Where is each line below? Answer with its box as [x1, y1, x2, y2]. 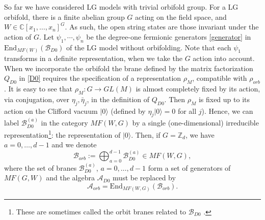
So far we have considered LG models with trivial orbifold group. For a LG [4, 2, 238, 12]
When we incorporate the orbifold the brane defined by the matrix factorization [4, 62, 253, 73]
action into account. [193, 53, 255, 64]
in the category [41, 117, 88, 128]
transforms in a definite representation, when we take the [4, 53, 182, 64]
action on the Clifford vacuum [4, 105, 98, 116]
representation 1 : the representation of [4, 128, 121, 140]
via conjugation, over [4, 93, 70, 104]
